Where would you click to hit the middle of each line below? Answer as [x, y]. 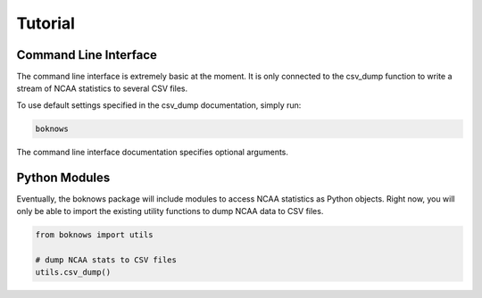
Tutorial [46, 23]
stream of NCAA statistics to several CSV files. [102, 88]
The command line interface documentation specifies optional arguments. [153, 152]
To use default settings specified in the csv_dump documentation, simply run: [159, 105]
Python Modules [63, 177]
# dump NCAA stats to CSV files [106, 260]
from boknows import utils [94, 235]
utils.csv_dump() [73, 273]
